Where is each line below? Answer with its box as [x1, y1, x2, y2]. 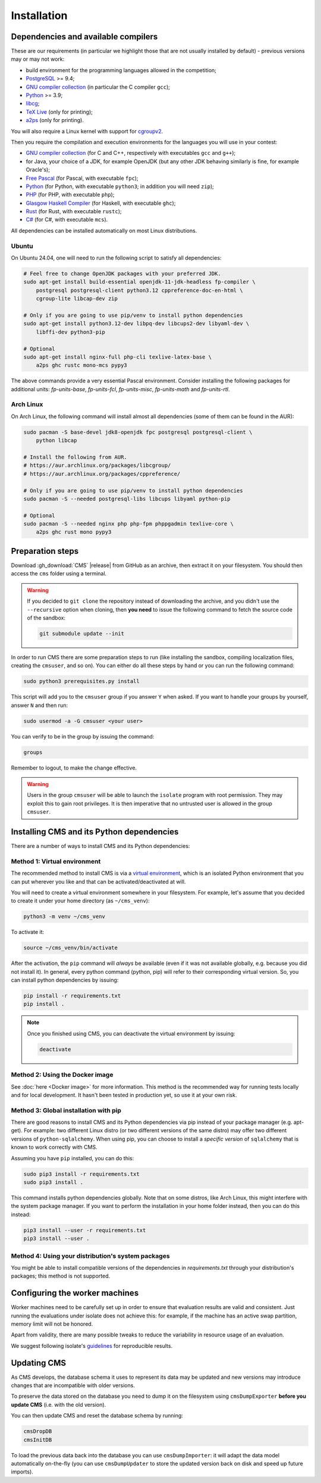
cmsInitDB [23, 1436, 52, 1443]
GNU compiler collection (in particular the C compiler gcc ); [26, 83, 171, 91]
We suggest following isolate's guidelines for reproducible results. [11, 1342, 172, 1349]
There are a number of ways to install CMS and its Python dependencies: [11, 843, 190, 850]
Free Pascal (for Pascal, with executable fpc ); [26, 175, 139, 182]
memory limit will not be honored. [11, 1320, 93, 1328]
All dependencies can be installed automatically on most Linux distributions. [11, 227, 197, 234]
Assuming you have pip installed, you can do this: [11, 1154, 134, 1161]
